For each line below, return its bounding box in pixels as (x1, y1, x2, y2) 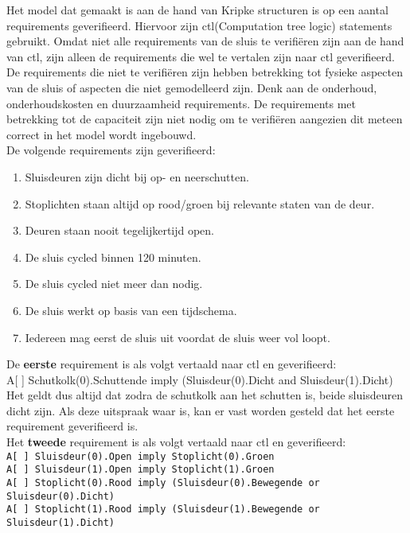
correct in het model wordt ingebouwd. (6, 126, 197, 142)
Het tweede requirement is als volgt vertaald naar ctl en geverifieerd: (6, 434, 346, 450)
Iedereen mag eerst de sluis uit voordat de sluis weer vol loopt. (25, 329, 330, 345)
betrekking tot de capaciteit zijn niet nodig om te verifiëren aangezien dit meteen (6, 111, 403, 127)
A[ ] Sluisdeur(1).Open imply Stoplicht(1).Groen (6, 464, 275, 476)
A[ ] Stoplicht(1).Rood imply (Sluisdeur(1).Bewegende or (6, 504, 320, 515)
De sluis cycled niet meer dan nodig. (25, 275, 203, 292)
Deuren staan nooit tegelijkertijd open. (25, 222, 215, 239)
